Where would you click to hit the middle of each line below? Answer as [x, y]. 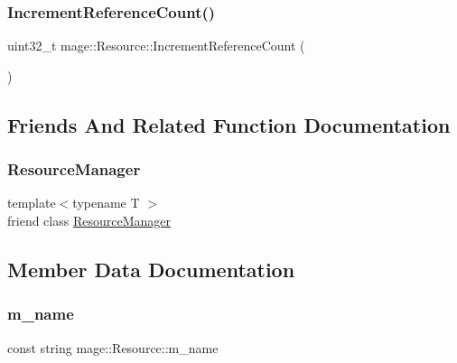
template [32, 203]
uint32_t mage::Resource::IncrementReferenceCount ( [156, 46]
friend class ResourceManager [89, 220]
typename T [106, 203]
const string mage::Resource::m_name [113, 347]
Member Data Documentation [151, 269]
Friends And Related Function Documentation [229, 124]
